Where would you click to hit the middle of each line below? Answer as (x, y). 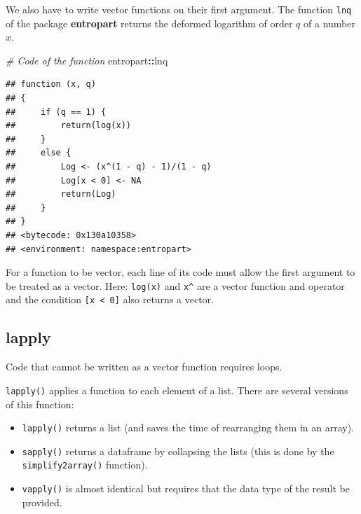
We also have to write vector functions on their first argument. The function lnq (179, 9)
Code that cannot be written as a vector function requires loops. (144, 367)
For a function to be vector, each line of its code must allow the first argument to (180, 272)
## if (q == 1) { (56, 112)
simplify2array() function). (85, 465)
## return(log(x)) (68, 126)
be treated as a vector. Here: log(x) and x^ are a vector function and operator (175, 285)
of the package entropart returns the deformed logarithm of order (149, 23)
